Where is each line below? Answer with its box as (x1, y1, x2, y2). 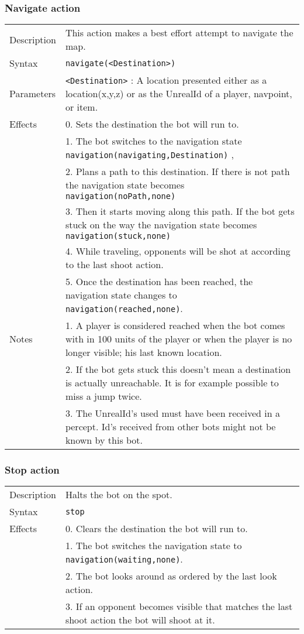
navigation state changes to (65, 288, 177, 302)
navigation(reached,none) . (65, 301, 183, 316)
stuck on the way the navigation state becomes (65, 218, 257, 232)
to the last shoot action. (65, 258, 164, 272)
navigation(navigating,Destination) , (65, 148, 234, 162)
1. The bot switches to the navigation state (65, 134, 242, 148)
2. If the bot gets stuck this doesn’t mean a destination (65, 362, 291, 376)
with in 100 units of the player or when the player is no (65, 332, 292, 346)
